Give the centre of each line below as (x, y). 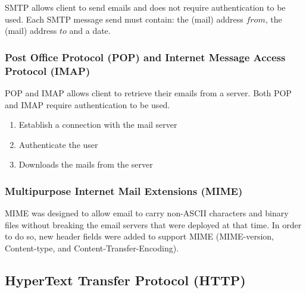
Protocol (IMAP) (48, 70)
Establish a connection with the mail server (98, 125)
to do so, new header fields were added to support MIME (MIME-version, (139, 236)
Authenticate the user (58, 144)
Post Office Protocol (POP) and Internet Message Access (145, 57)
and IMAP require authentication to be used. (88, 104)
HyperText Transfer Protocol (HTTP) (125, 280)
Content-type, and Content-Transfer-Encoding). (92, 248)
